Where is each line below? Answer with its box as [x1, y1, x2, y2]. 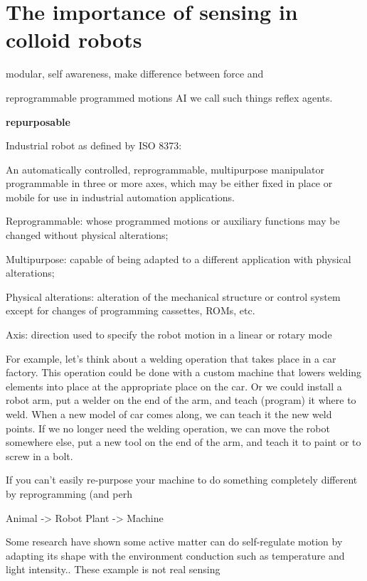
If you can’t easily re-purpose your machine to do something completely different [6, 472, 358, 487]
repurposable [6, 114, 70, 129]
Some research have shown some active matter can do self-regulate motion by [6, 534, 343, 549]
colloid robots [6, 25, 142, 54]
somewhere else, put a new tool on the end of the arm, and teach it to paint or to [6, 435, 361, 449]
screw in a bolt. [6, 448, 73, 463]
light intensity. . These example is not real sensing [6, 562, 220, 577]
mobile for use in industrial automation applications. [6, 189, 235, 204]
